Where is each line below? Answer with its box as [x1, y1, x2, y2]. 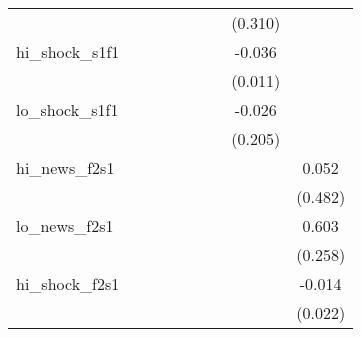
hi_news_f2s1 [16, 156, 115, 179]
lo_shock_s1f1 [16, 98, 119, 121]
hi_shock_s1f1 [16, 40, 120, 63]
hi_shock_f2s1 [16, 272, 120, 295]
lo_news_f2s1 [16, 214, 114, 237]
